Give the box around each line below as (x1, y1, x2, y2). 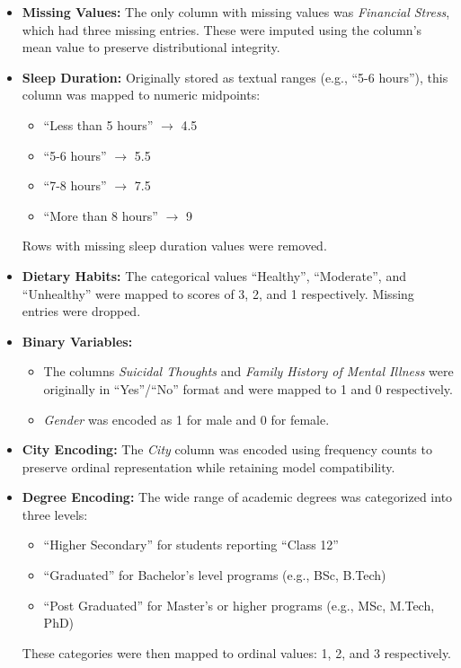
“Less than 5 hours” (43, 115, 154, 134)
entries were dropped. (22, 302, 141, 321)
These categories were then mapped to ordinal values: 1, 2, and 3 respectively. (22, 643, 451, 662)
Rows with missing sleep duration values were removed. (22, 236, 327, 255)
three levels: (22, 505, 88, 523)
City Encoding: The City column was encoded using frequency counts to (22, 440, 432, 459)
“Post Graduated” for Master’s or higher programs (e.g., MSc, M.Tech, (43, 595, 435, 614)
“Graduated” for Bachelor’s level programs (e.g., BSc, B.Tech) (43, 566, 386, 584)
